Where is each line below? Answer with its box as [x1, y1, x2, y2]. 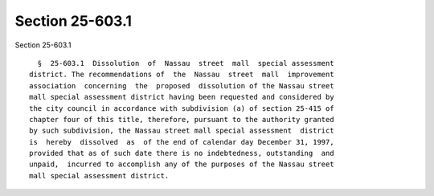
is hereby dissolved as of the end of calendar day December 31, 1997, [29, 137, 334, 146]
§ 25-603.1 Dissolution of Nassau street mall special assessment [37, 59, 334, 67]
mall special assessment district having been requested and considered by [29, 92, 334, 102]
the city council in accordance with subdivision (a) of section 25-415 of [29, 104, 334, 112]
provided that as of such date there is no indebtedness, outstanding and [29, 149, 334, 158]
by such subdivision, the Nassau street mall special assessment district [29, 126, 334, 136]
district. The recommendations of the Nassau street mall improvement [29, 70, 334, 80]
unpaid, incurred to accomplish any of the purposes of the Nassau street [29, 160, 334, 169]
